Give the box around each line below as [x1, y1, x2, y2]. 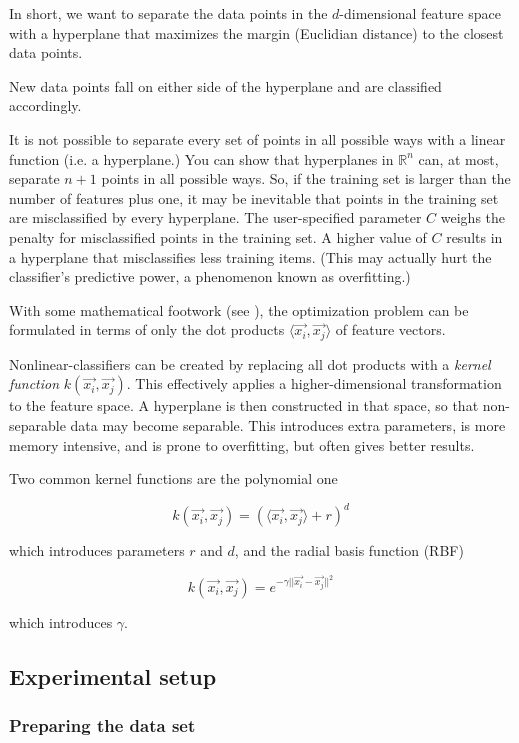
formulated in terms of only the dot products [9, 319, 285, 340]
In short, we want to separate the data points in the [9, 3, 328, 23]
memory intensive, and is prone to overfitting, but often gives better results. [9, 434, 475, 455]
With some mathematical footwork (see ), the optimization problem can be [9, 299, 469, 320]
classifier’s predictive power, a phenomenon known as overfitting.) [9, 266, 411, 287]
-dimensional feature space [339, 3, 501, 23]
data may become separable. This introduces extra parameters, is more [70, 414, 506, 435]
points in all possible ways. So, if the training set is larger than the [101, 168, 511, 189]
